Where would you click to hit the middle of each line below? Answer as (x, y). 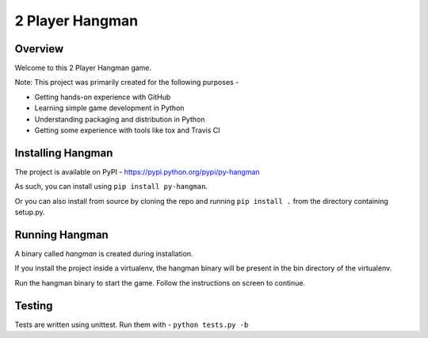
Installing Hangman (64, 153)
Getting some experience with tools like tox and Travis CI (127, 130)
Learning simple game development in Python (109, 108)
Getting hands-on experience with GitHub (103, 97)
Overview (39, 49)
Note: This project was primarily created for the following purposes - (127, 83)
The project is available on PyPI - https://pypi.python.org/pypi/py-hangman (138, 171)
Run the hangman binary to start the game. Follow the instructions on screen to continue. (160, 282)
